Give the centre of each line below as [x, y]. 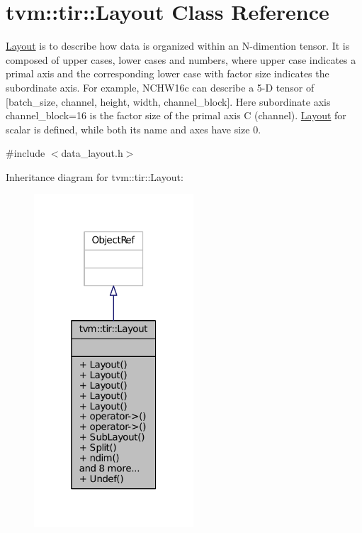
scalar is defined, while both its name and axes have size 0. [134, 129]
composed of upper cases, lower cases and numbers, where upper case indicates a [181, 59]
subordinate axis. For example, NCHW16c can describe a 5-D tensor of [160, 87]
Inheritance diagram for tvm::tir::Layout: [95, 176]
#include [26, 153]
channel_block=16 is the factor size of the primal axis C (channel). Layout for [176, 115]
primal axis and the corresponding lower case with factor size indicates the [168, 73]
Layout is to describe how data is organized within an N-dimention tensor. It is [178, 46]
